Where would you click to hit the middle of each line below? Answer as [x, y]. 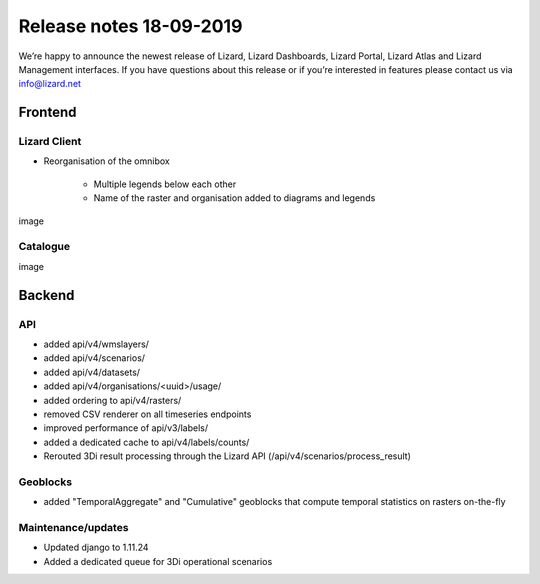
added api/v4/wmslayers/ [96, 344]
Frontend [47, 112]
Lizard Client [50, 142]
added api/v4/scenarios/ [94, 358]
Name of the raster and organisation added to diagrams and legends [234, 198]
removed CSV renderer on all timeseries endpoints [147, 414]
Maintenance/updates [73, 527]
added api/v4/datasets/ [91, 372]
